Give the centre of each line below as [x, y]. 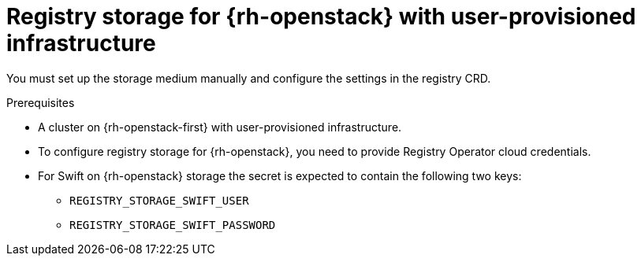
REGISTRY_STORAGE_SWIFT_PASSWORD [173, 225]
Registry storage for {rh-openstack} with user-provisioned [321, 17]
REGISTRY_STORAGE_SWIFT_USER [159, 200]
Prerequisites [41, 102]
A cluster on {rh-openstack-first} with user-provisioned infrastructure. [220, 127]
